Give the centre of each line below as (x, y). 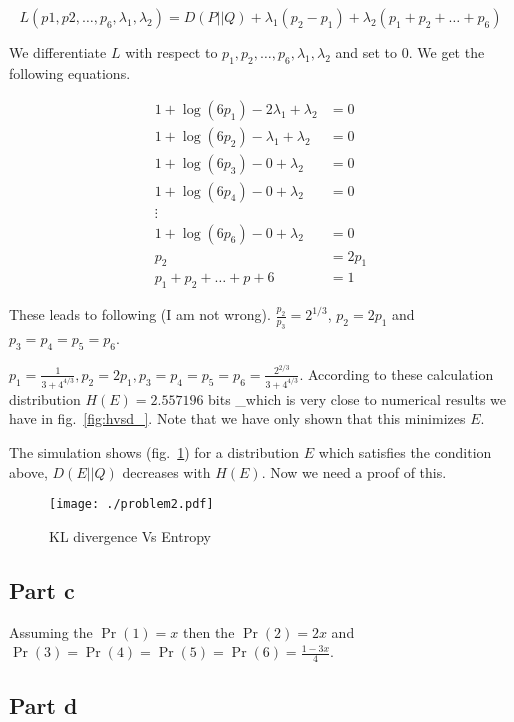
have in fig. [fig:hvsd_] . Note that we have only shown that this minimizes (237, 418)
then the (209, 631)
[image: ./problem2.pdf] (131, 504)
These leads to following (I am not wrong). (140, 314)
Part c (42, 589)
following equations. (70, 72)
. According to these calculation (396, 373)
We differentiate (58, 52)
